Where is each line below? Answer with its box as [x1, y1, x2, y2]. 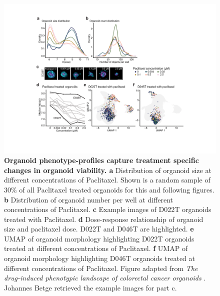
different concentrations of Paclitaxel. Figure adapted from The [4, 262, 198, 273]
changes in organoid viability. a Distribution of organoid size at [4, 164, 211, 175]
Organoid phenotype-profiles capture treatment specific [4, 155, 199, 165]
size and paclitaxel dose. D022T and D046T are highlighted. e [4, 223, 194, 234]
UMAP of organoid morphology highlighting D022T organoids [4, 233, 194, 243]
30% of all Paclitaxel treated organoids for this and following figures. [4, 184, 214, 194]
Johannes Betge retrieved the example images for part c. [4, 282, 177, 292]
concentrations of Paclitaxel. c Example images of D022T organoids [4, 204, 211, 214]
